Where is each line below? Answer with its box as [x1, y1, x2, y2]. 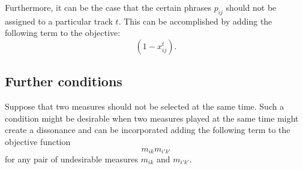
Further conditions [5, 72, 122, 90]
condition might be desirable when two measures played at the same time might [5, 111, 299, 124]
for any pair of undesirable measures [5, 153, 139, 165]
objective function [5, 135, 71, 147]
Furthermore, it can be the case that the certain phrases [5, 1, 211, 13]
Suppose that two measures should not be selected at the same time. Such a [5, 100, 284, 113]
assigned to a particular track [5, 14, 113, 27]
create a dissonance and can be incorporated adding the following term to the [5, 123, 290, 136]
